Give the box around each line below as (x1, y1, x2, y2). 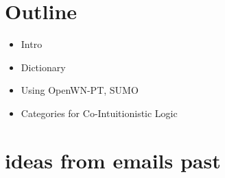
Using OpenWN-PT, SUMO (21, 83, 139, 97)
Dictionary (21, 60, 66, 74)
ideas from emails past (5, 146, 221, 174)
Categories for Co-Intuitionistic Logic (21, 105, 178, 120)
